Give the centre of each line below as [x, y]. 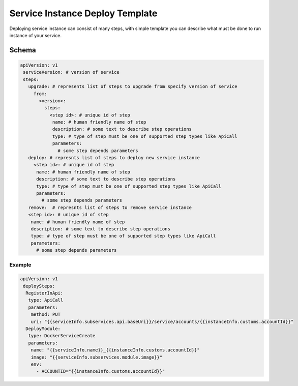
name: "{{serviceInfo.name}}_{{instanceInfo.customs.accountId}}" [115, 350]
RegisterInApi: [44, 293]
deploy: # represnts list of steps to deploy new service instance [114, 158]
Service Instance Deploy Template [83, 13]
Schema [23, 50]
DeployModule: [43, 329]
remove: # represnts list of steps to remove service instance [110, 207]
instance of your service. [36, 35]
